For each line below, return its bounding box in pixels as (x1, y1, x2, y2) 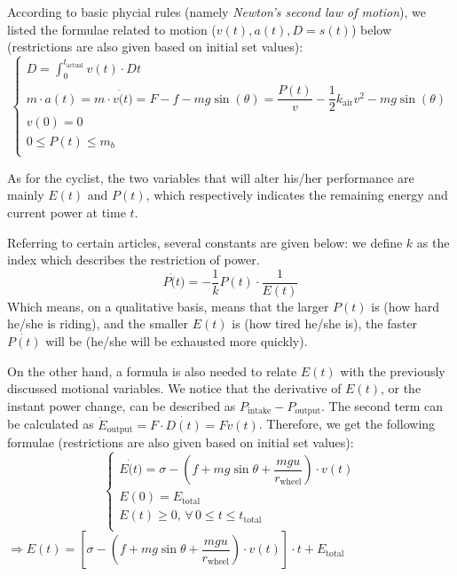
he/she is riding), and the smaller (7, 314, 189, 333)
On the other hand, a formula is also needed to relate (7, 361, 297, 380)
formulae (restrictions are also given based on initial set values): (7, 433, 354, 452)
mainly (7, 185, 44, 204)
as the (416, 233, 450, 251)
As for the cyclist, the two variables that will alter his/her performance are (7, 168, 414, 186)
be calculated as (7, 414, 94, 433)
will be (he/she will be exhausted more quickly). (45, 332, 308, 351)
